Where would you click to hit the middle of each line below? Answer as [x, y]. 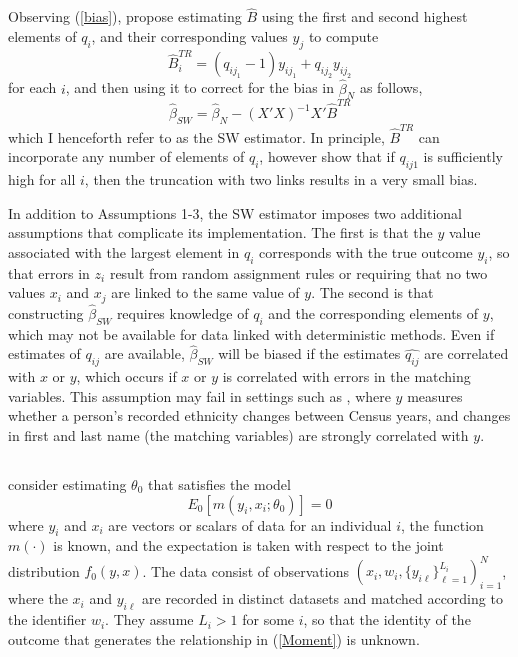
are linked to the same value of [205, 292]
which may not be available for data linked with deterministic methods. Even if [251, 333]
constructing [46, 312]
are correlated [466, 353]
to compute [343, 35]
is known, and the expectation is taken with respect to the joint [248, 545]
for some [268, 619]
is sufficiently [463, 156]
